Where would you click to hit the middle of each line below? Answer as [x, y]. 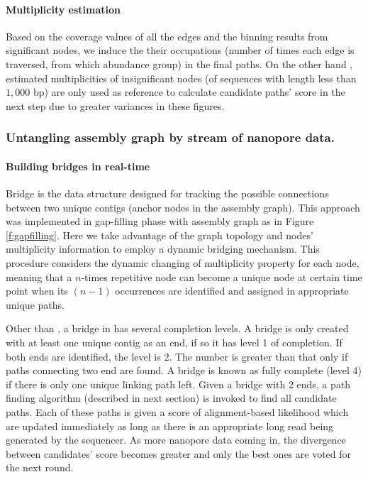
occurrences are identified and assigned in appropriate [232, 291]
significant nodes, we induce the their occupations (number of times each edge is [180, 50]
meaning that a [39, 276]
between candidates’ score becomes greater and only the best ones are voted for [179, 453]
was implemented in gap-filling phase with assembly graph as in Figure [160, 221]
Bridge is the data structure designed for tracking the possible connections [167, 193]
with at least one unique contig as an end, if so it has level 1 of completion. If [174, 342]
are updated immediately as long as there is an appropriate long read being [170, 426]
